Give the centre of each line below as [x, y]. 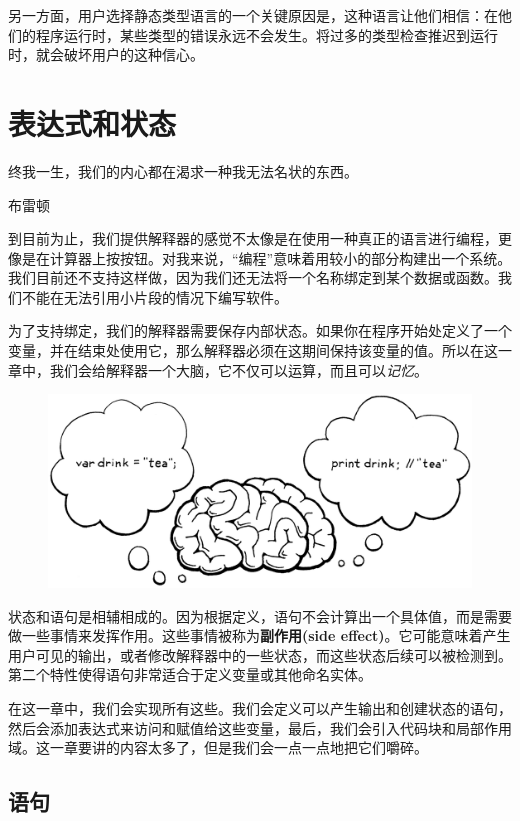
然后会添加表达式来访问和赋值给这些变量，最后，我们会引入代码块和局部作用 [260, 727]
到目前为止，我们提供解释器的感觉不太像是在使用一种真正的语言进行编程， [253, 238]
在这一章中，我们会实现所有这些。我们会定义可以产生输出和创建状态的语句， [260, 708]
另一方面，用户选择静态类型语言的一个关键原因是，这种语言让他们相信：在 [253, 15]
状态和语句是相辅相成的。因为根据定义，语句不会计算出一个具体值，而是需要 [260, 615]
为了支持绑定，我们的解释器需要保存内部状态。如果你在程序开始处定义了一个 [260, 330]
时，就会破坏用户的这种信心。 [106, 54]
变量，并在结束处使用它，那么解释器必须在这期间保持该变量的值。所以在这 [253, 350]
